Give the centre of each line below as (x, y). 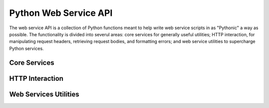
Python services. (27, 48)
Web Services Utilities (44, 94)
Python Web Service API (61, 13)
